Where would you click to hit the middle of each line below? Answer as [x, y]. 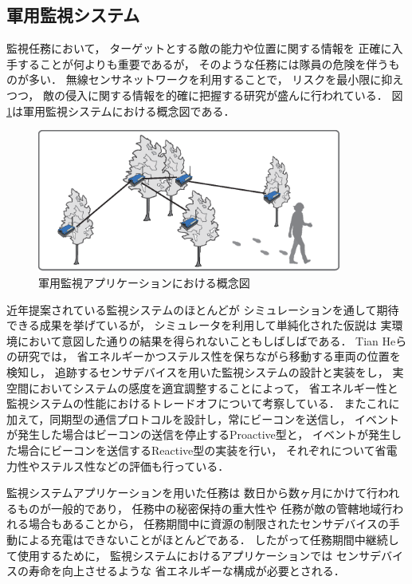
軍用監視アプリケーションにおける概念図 [144, 283]
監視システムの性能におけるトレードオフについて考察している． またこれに [203, 403]
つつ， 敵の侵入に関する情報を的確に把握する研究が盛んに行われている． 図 [205, 95]
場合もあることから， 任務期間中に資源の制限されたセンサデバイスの [208, 524]
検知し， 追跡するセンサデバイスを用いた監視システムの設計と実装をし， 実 [205, 372]
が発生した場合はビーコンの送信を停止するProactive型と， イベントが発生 [198, 434]
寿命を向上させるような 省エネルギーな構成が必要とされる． [186, 571]
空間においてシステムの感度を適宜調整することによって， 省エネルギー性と [202, 387]
